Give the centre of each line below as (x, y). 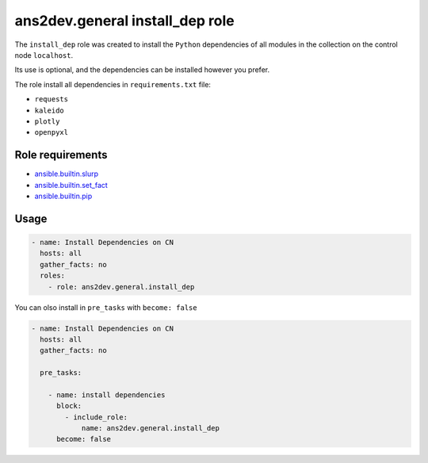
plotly (47, 121)
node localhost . (44, 55)
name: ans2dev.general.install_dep (150, 429)
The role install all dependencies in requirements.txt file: (113, 84)
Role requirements (61, 155)
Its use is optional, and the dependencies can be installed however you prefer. (142, 70)
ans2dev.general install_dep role (124, 21)
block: (69, 406)
